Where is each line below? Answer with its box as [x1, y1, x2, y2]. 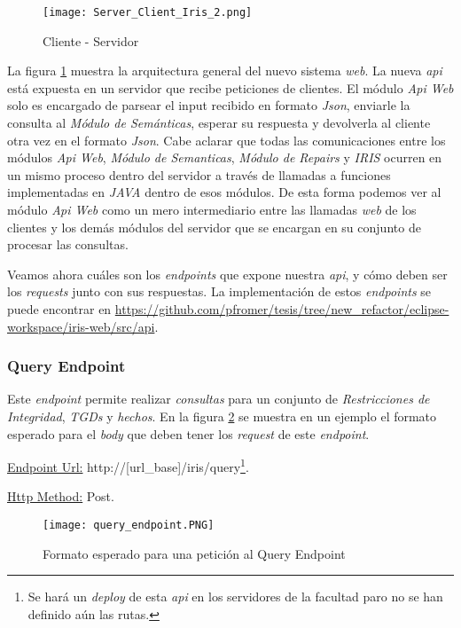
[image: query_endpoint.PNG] [43, 519, 215, 531]
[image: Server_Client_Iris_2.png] [43, 6, 253, 19]
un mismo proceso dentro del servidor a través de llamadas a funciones [7, 165, 391, 184]
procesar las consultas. [7, 235, 129, 254]
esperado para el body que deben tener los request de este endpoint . [7, 424, 370, 443]
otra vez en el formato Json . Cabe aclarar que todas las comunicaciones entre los [7, 130, 446, 149]
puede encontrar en [7, 299, 112, 318]
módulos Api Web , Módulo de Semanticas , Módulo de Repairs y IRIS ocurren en [7, 148, 442, 167]
